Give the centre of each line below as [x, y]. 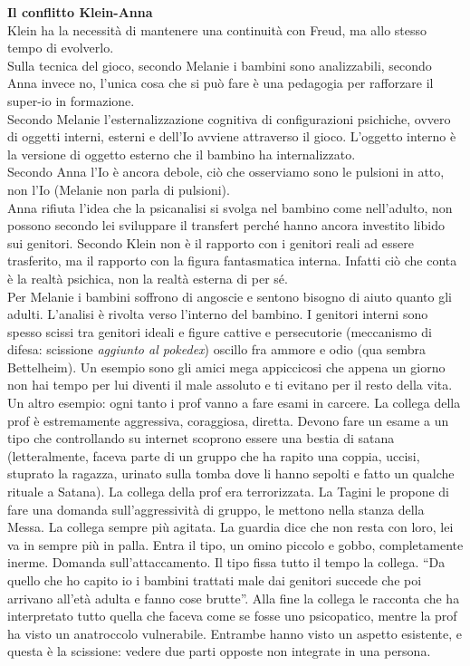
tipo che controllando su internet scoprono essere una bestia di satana [201, 438]
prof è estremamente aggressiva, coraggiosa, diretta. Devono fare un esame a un [228, 420]
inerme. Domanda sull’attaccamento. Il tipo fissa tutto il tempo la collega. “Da [226, 562]
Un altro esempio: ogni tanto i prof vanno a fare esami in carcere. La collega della [234, 403]
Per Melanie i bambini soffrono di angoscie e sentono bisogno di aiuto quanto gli [230, 296]
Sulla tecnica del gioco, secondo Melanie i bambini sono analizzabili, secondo [220, 65]
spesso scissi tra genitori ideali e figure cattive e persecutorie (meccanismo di [220, 331]
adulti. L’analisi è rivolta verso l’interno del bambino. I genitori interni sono [218, 314]
